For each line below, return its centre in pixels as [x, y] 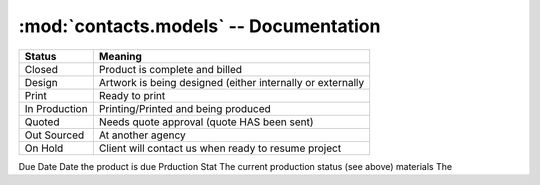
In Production [56, 108]
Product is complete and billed [170, 69]
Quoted [42, 122]
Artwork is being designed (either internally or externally [231, 82]
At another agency [142, 135]
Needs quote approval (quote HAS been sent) [206, 122]
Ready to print [132, 95]
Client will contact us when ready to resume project [220, 148]
